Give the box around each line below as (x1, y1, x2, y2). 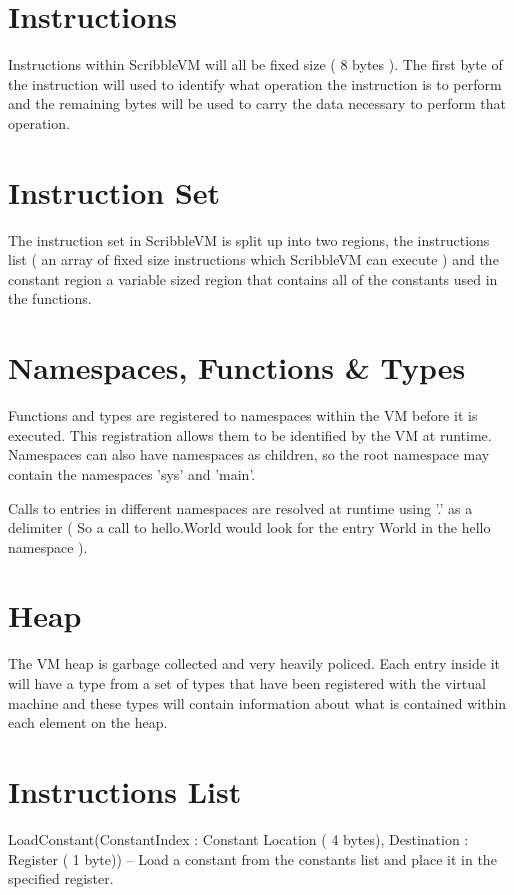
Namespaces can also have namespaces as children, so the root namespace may (8, 444, 490, 465)
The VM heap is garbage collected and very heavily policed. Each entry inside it (8, 653, 501, 674)
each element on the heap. (8, 712, 168, 733)
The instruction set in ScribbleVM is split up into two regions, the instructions (8, 229, 490, 250)
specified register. (8, 868, 114, 889)
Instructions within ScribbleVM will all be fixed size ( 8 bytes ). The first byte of (8, 54, 503, 75)
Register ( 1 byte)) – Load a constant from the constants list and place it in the (8, 848, 497, 869)
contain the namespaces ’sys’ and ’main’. (8, 463, 256, 484)
